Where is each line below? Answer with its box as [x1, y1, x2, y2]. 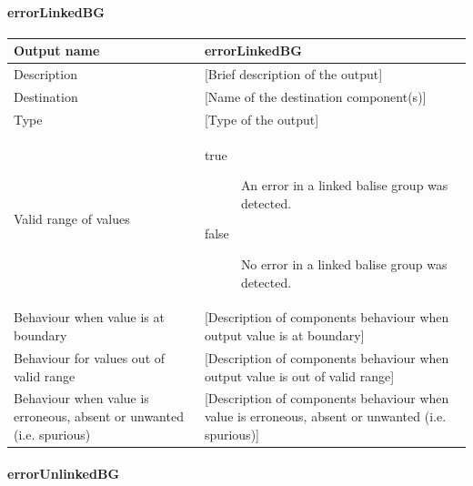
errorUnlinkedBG [7, 464, 120, 483]
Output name [14, 41, 100, 60]
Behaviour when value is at [14, 308, 165, 327]
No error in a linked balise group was [240, 255, 448, 274]
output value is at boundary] [204, 326, 365, 345]
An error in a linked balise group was [240, 176, 448, 195]
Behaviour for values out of [14, 348, 166, 367]
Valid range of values [14, 208, 130, 228]
